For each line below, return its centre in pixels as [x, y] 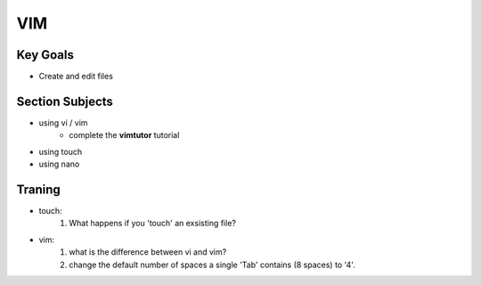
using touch [61, 151]
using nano [59, 164]
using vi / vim [63, 122]
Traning [39, 189]
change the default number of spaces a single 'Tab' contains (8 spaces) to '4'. [212, 265]
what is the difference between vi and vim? [148, 252]
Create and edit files [76, 77]
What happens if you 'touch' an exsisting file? [152, 224]
